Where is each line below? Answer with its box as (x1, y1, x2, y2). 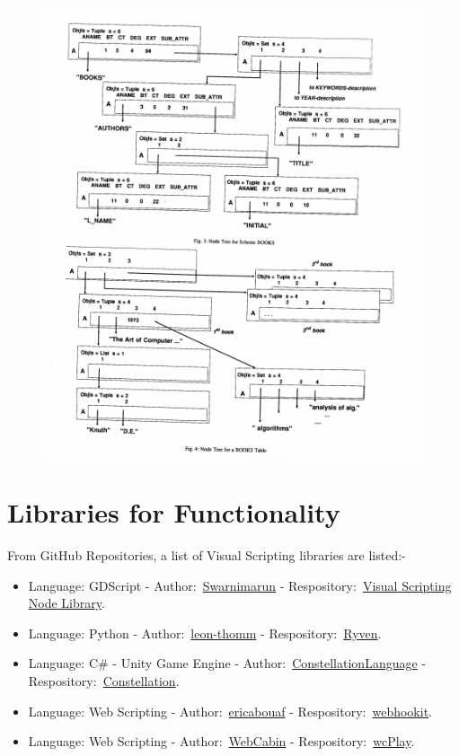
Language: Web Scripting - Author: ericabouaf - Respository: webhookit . (28, 701, 432, 720)
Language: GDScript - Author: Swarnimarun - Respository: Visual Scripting (28, 576, 452, 594)
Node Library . (28, 593, 105, 612)
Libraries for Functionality (7, 494, 340, 531)
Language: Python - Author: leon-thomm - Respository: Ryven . (28, 623, 382, 642)
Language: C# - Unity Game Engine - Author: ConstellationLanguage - (28, 654, 426, 672)
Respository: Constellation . (28, 672, 180, 690)
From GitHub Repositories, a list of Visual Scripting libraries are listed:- (7, 546, 406, 565)
